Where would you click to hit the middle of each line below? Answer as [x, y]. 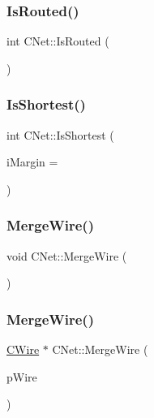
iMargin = [32, 162]
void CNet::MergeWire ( [67, 255]
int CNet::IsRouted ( [58, 41]
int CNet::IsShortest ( [60, 134]
